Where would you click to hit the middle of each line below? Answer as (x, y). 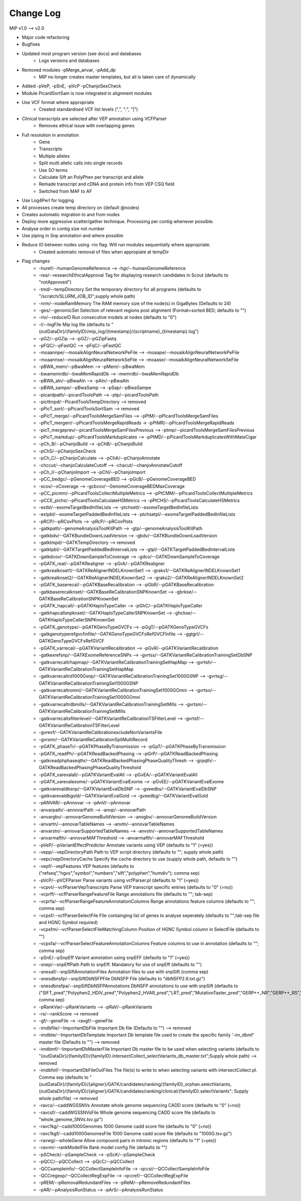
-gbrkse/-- (186, 592)
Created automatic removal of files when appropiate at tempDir (104, 252)
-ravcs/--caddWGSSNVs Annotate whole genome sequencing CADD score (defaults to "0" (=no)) (140, 1105)
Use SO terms (53, 170)
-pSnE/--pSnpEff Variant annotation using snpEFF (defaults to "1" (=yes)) (114, 957)
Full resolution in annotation (50, 135)
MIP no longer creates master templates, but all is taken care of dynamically (117, 77)
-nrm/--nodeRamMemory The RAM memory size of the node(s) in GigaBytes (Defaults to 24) (135, 303)
